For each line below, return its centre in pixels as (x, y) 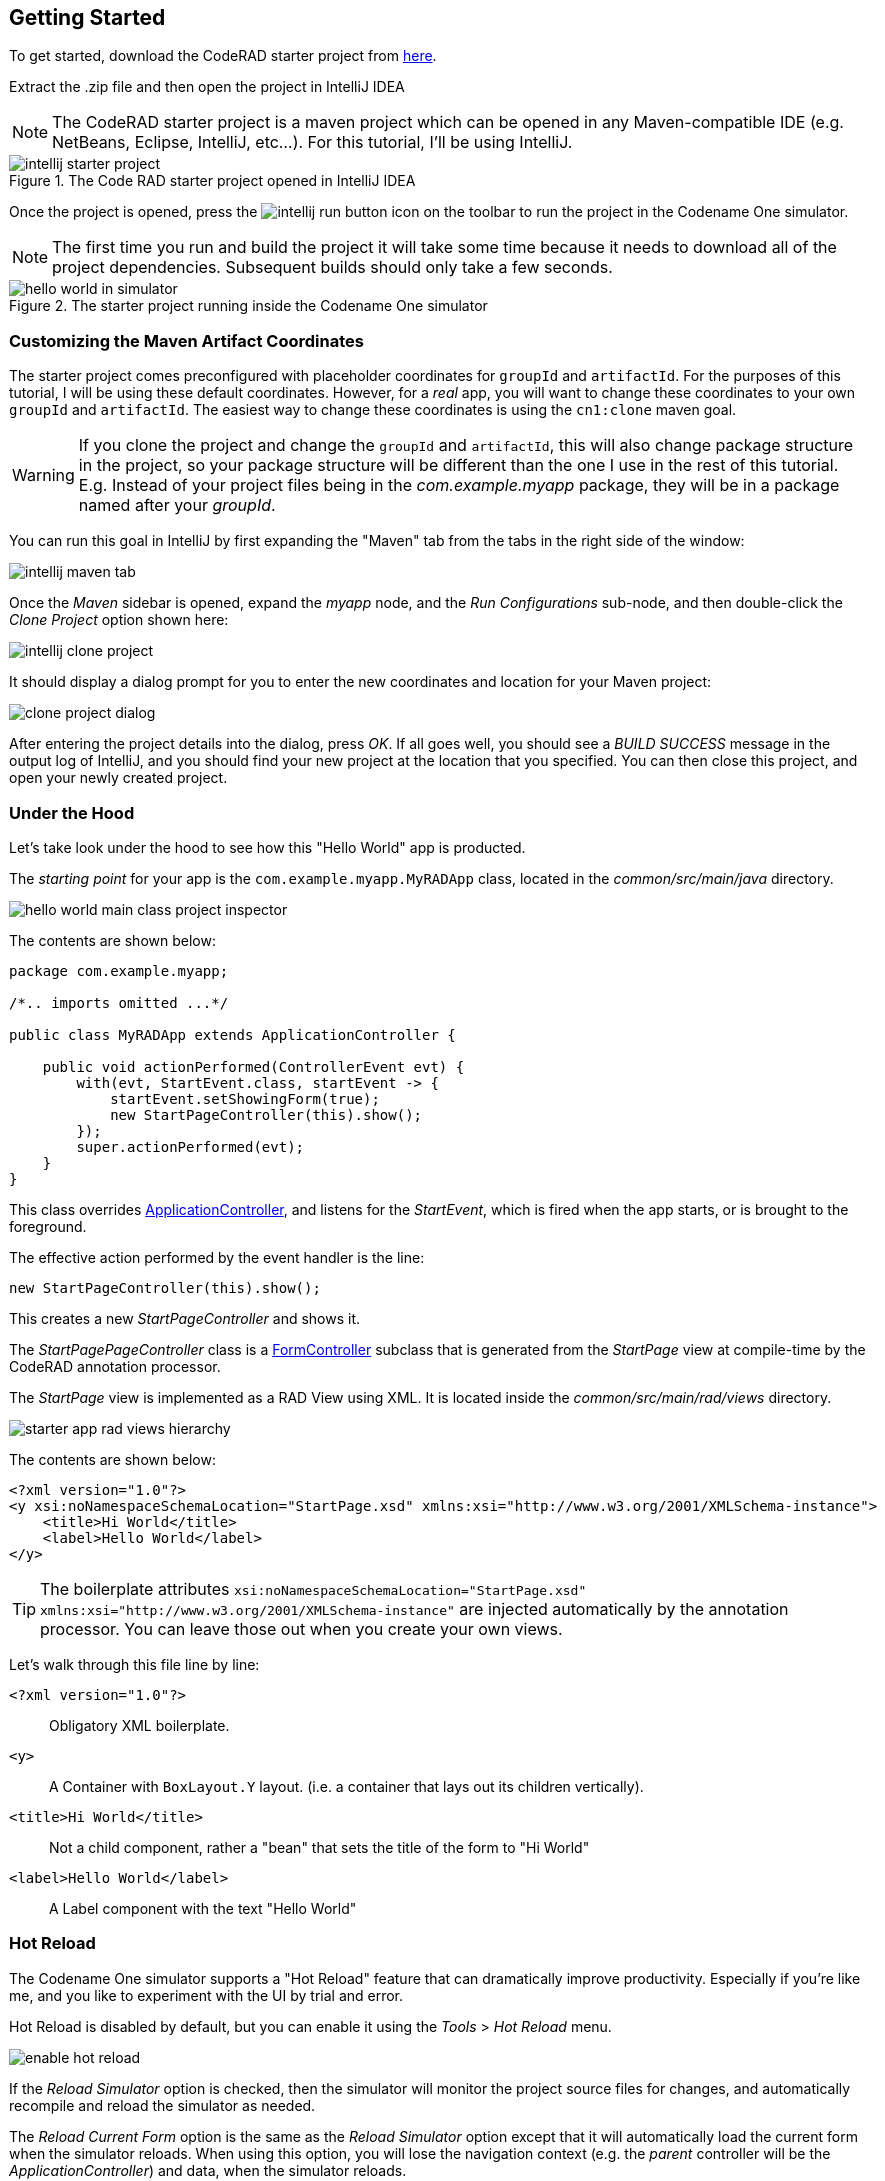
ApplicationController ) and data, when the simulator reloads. (208, 2170)
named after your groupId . (177, 505)
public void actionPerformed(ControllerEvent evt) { (253, 1066)
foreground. (48, 1226)
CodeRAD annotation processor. (115, 1366)
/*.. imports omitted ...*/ (119, 1002)
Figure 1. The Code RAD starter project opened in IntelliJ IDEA (212, 181)
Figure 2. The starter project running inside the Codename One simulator (248, 306)
